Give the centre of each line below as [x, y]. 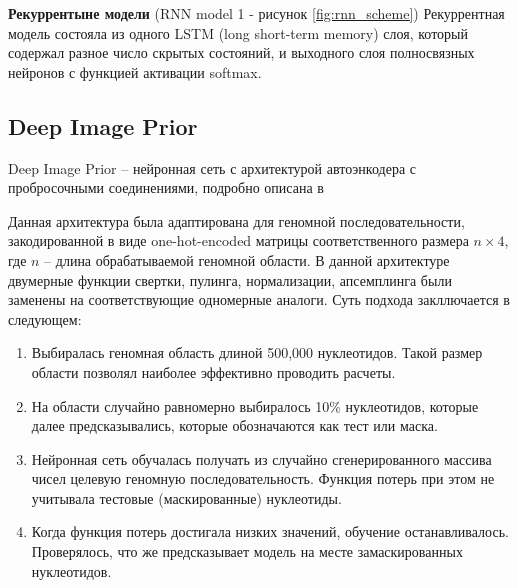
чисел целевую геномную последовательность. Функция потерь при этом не [263, 478]
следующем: [45, 318]
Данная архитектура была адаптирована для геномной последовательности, [236, 220]
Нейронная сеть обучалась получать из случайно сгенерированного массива [261, 458]
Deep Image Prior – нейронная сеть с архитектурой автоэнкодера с [212, 167]
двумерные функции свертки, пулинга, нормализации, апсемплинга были [230, 279]
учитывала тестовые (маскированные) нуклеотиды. [186, 497]
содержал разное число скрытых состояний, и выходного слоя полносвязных [241, 52]
